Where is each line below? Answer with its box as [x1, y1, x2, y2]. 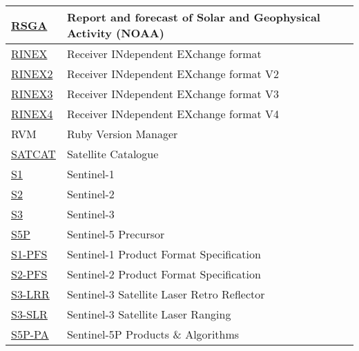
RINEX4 [11, 106, 53, 122]
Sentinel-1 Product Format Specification [66, 246, 261, 262]
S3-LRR [11, 286, 50, 302]
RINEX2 [11, 66, 53, 82]
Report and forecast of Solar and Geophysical [66, 9, 320, 25]
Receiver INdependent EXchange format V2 [66, 66, 280, 82]
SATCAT [11, 146, 56, 162]
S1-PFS [11, 246, 48, 262]
